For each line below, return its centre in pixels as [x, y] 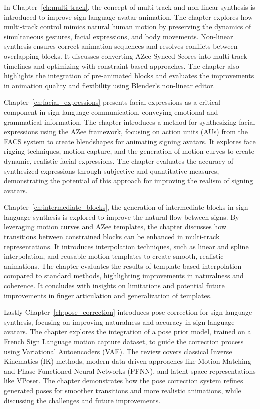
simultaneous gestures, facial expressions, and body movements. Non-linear [119, 36]
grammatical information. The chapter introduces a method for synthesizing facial [130, 121]
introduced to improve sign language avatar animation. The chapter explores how [129, 16]
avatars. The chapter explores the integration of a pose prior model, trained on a [128, 332]
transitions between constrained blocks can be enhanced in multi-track [112, 237]
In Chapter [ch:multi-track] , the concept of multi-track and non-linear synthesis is [130, 7]
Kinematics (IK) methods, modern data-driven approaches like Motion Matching [128, 361]
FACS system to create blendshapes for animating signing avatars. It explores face [130, 141]
